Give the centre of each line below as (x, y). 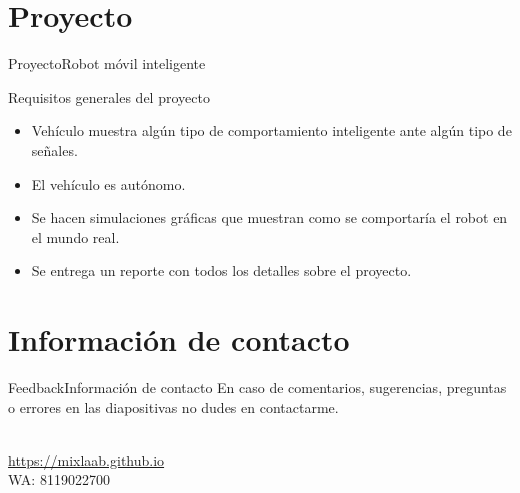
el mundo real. (75, 236)
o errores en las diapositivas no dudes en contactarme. (173, 406)
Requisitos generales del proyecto (109, 96)
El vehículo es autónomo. (108, 183)
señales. (54, 149)
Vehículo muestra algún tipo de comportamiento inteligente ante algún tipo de (271, 130)
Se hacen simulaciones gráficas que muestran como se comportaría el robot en (269, 217)
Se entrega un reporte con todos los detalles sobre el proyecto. (221, 270)
